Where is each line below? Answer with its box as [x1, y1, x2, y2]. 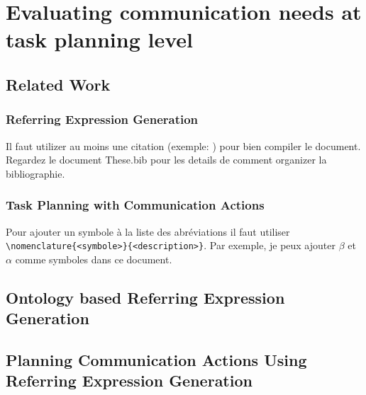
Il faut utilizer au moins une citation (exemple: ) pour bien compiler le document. [6, 138, 361, 153]
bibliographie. [6, 166, 65, 181]
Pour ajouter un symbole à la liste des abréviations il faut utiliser [6, 224, 290, 239]
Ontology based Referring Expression [6, 286, 285, 308]
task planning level [6, 25, 193, 54]
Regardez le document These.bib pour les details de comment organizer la [6, 152, 327, 167]
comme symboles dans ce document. [15, 251, 172, 266]
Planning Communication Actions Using [6, 348, 307, 370]
